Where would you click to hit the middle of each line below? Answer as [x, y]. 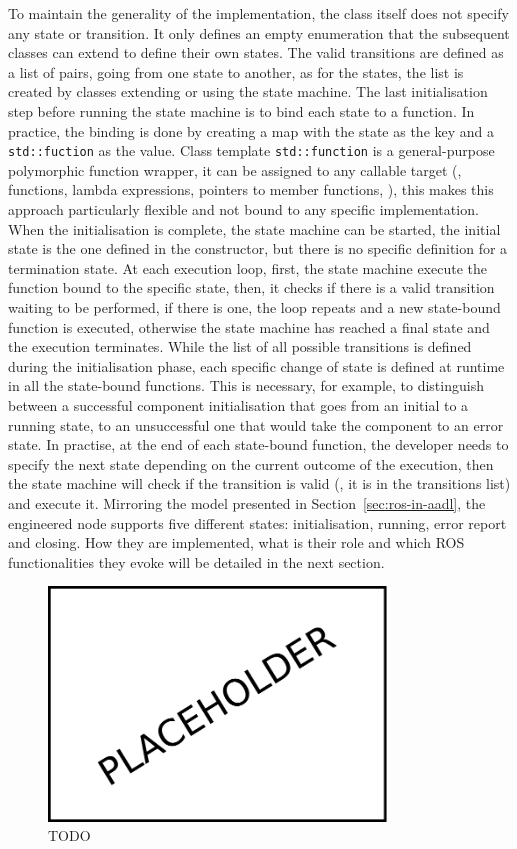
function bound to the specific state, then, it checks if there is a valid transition [251, 287]
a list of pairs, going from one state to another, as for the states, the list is [236, 71]
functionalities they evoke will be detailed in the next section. [196, 561]
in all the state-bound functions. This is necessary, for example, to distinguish [246, 385]
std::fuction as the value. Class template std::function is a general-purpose [251, 150]
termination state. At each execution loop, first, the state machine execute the [247, 267]
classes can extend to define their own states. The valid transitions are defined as [256, 52]
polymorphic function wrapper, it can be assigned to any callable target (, [235, 169]
